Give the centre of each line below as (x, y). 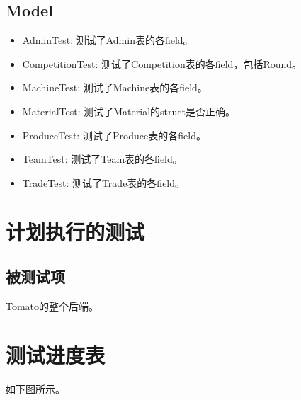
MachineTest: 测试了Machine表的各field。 (115, 87)
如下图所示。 (35, 388)
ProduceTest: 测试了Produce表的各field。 (114, 135)
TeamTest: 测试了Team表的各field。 (102, 159)
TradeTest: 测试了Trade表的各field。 (104, 182)
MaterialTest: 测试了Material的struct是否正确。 (129, 111)
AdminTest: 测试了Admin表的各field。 (108, 40)
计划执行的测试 (75, 231)
